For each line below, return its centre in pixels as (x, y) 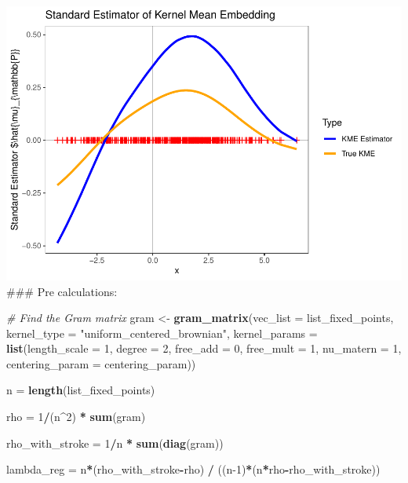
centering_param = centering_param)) (101, 363)
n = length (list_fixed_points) (81, 390)
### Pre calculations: (62, 291)
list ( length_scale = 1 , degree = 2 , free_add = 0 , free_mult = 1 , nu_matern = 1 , (204, 348)
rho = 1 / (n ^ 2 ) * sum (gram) (76, 417)
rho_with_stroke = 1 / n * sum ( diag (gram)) (115, 443)
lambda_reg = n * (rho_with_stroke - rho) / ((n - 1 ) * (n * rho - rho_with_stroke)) (193, 469)
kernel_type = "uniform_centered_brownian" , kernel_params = (162, 333)
